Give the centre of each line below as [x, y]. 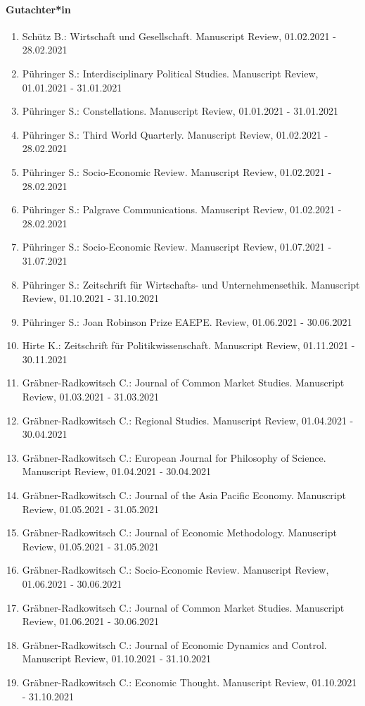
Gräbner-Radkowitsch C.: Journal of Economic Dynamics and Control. [174, 644]
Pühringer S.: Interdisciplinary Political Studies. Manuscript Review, [170, 73]
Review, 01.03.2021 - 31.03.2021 [91, 397]
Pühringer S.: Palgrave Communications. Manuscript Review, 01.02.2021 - [182, 209]
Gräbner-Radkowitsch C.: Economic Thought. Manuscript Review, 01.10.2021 [190, 682]
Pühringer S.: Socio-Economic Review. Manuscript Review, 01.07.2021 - [177, 247]
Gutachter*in [38, 9]
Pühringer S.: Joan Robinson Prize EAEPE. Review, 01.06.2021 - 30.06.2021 [187, 321]
